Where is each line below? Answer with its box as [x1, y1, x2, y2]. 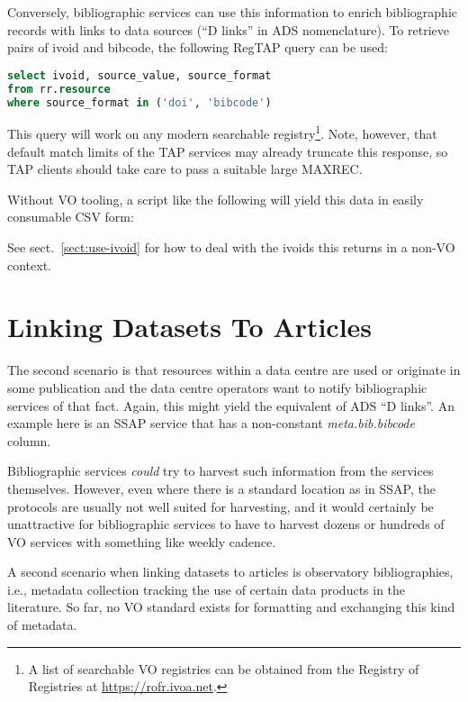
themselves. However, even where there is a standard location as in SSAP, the [7, 479, 436, 497]
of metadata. [7, 615, 77, 634]
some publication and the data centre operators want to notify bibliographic [7, 378, 427, 397]
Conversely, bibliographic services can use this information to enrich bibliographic [7, 3, 457, 21]
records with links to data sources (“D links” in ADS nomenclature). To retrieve [7, 20, 449, 39]
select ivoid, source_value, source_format [7, 68, 272, 82]
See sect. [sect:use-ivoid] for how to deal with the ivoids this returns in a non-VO [7, 238, 455, 257]
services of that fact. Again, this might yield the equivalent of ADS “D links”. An [7, 396, 454, 415]
